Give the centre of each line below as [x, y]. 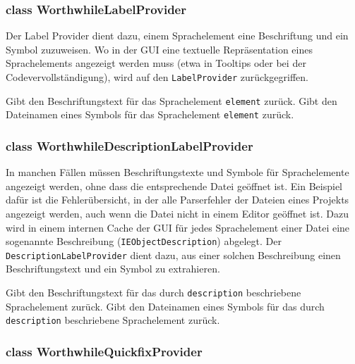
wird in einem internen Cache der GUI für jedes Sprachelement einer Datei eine [178, 227]
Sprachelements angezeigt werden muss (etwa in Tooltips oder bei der [156, 63]
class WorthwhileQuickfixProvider [104, 351]
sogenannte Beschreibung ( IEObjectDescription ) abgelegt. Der [144, 241]
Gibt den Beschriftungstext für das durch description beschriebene [154, 293]
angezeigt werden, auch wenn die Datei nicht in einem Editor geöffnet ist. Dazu [177, 213]
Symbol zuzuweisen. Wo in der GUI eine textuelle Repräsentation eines [159, 49]
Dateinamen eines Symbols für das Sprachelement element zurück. [150, 114]
